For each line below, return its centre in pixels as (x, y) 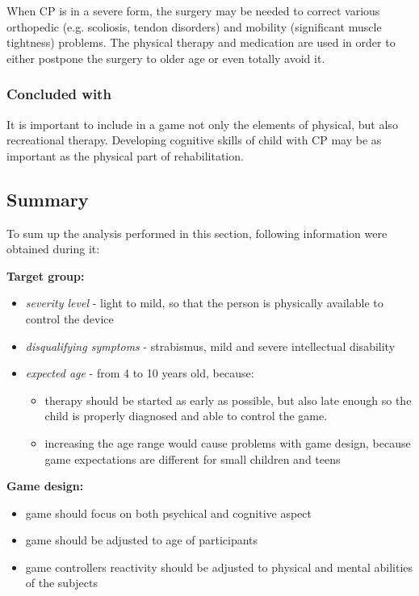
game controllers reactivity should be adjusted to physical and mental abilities (219, 567)
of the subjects (62, 583)
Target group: (46, 275)
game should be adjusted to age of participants (142, 540)
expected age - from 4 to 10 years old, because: (140, 373)
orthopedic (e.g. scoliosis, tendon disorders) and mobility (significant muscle (194, 26)
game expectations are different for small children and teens (193, 458)
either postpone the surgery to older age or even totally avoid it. (166, 58)
